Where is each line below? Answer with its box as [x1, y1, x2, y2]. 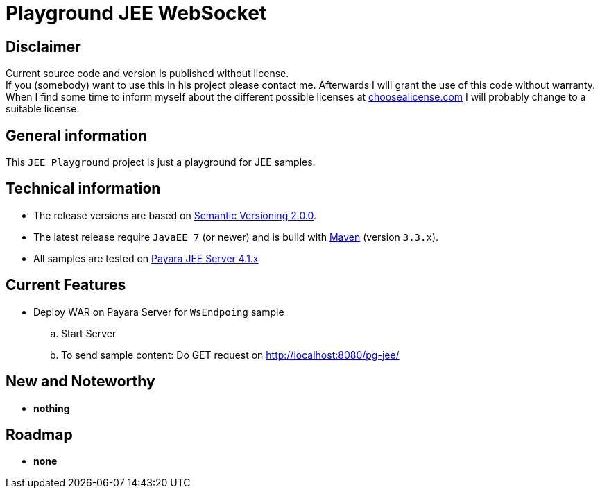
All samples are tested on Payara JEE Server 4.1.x [33, 252, 259, 264]
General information [6, 126, 147, 144]
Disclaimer [6, 37, 81, 56]
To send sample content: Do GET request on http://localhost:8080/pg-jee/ [61, 348, 400, 361]
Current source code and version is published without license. [6, 67, 289, 80]
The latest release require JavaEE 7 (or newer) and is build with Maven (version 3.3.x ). [33, 230, 439, 243]
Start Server [61, 327, 117, 339]
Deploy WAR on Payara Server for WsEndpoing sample [33, 305, 284, 318]
